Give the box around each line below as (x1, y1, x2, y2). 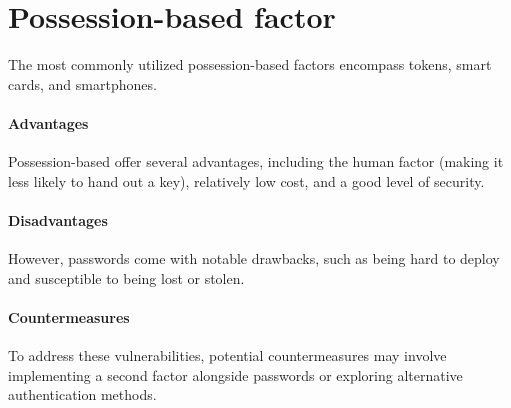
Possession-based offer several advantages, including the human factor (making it (8, 151, 504, 172)
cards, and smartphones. (8, 73, 157, 94)
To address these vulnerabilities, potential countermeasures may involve (8, 345, 447, 366)
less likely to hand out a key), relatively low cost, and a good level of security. (8, 170, 485, 191)
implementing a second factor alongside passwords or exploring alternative (8, 364, 463, 385)
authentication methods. (8, 384, 157, 405)
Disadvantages (8, 209, 108, 230)
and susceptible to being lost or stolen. (8, 267, 245, 288)
